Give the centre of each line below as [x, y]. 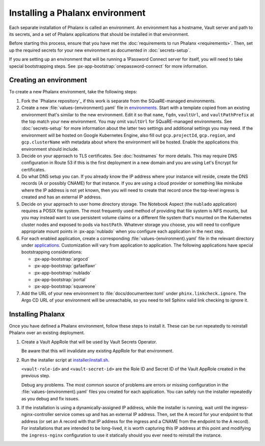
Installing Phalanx [37, 314]
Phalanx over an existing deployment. [47, 333]
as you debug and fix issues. [50, 398]
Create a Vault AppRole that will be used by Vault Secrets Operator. [89, 342]
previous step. [36, 376]
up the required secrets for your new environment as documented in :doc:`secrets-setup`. [100, 50]
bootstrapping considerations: [52, 252]
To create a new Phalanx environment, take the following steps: [73, 92]
